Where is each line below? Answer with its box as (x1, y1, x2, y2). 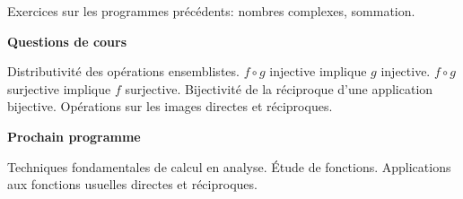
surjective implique (7, 79, 111, 98)
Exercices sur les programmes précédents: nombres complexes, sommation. (7, 2, 415, 20)
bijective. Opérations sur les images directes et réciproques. (7, 97, 333, 116)
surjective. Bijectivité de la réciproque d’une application (125, 79, 433, 98)
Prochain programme (7, 126, 141, 145)
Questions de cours (7, 31, 127, 50)
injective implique (269, 62, 367, 81)
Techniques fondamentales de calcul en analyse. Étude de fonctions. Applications (7, 157, 451, 176)
